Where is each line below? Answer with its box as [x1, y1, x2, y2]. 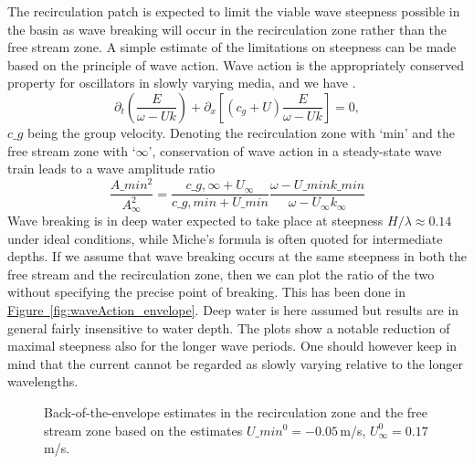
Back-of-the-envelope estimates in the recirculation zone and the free [44, 403, 428, 422]
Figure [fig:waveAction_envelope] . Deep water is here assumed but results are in [7, 301, 459, 320]
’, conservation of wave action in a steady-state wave [148, 141, 442, 160]
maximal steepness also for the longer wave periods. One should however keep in [7, 336, 458, 355]
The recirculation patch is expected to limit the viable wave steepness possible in [7, 2, 460, 20]
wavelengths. [7, 372, 79, 391]
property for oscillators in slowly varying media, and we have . [7, 73, 356, 92]
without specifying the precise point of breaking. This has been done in [7, 282, 406, 301]
